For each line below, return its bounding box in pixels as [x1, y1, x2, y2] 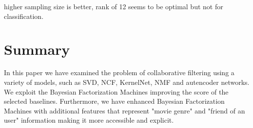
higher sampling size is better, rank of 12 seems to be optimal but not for [4, 1, 223, 11]
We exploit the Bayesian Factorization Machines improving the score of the [4, 86, 229, 96]
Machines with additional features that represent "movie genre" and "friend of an [4, 105, 245, 115]
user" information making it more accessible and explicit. [4, 115, 174, 125]
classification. [4, 11, 44, 21]
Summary [4, 39, 70, 59]
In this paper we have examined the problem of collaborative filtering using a [4, 67, 234, 78]
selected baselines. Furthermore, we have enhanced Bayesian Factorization [4, 96, 225, 106]
